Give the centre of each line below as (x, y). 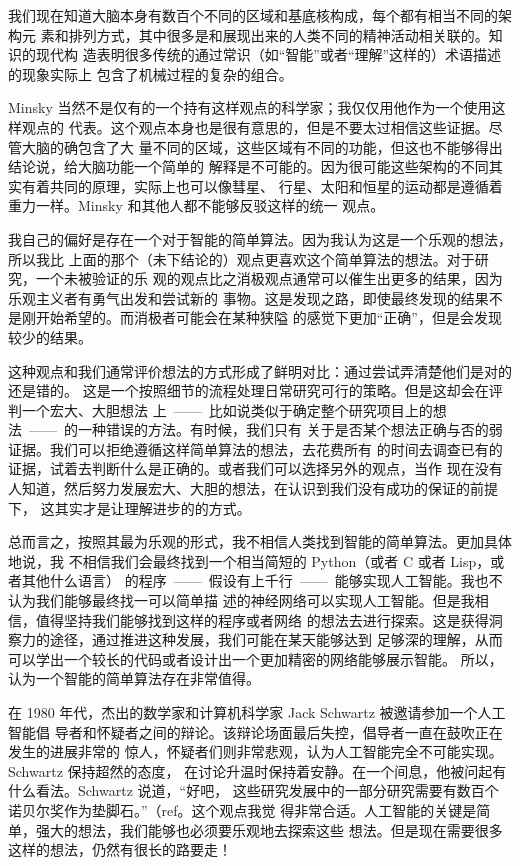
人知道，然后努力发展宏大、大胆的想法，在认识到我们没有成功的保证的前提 (253, 488)
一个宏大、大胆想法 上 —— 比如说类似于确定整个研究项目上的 (227, 409)
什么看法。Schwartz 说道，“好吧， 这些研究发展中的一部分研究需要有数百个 (253, 790)
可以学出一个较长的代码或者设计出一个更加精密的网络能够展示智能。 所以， (255, 658)
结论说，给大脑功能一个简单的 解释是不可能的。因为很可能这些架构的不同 (248, 166)
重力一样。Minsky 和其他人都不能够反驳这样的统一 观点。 (196, 205)
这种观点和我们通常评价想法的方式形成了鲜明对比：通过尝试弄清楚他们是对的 (260, 370)
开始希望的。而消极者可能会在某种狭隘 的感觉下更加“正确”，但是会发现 (268, 317)
